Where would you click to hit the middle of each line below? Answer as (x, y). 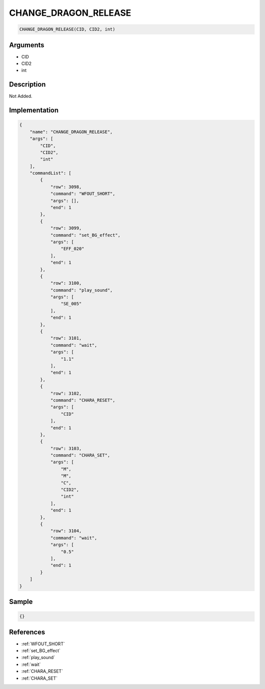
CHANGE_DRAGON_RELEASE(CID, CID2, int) (67, 29)
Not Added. (21, 96)
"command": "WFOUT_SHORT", (83, 194)
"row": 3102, (66, 393)
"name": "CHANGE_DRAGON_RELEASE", (71, 132)
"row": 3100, (66, 283)
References (27, 632)
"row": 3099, (66, 228)
